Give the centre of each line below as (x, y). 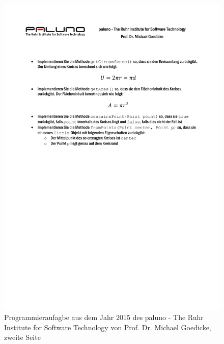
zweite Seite (22, 337)
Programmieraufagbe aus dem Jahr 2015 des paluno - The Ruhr (104, 317)
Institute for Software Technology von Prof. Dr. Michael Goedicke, (108, 327)
